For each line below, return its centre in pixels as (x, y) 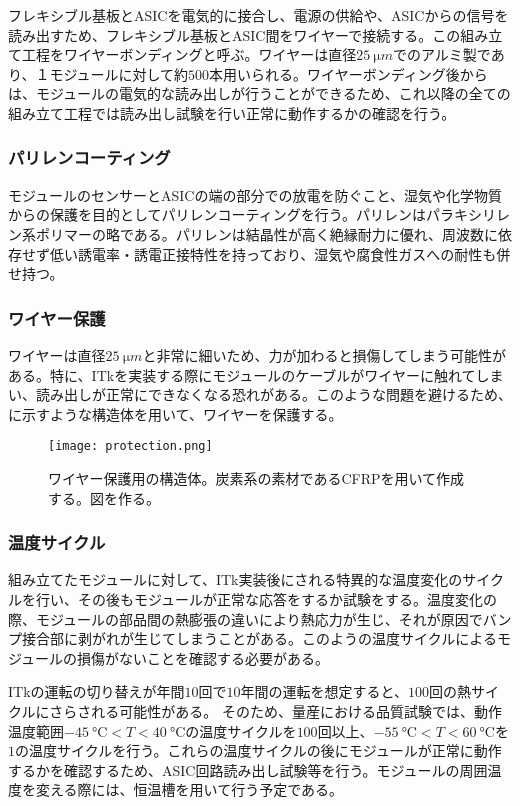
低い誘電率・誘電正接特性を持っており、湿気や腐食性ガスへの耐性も (273, 253)
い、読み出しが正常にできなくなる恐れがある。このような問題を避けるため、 (260, 394)
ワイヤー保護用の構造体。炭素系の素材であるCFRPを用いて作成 (256, 478)
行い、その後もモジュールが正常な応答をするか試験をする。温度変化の (266, 599)
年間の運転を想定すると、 (324, 691)
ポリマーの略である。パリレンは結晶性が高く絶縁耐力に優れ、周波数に (266, 233)
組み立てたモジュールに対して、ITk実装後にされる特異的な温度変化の (235, 579)
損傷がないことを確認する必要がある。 (203, 657)
